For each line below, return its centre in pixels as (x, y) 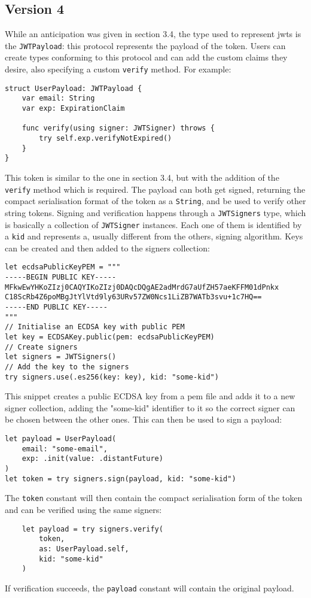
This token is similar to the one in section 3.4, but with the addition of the (142, 177)
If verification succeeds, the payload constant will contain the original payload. (150, 588)
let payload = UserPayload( (61, 439)
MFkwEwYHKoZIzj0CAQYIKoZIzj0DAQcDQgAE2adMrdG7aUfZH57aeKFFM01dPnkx (142, 287)
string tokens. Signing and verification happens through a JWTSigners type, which (155, 212)
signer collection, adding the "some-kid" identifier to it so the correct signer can (150, 407)
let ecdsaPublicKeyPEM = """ (63, 267)
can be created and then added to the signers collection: (107, 248)
